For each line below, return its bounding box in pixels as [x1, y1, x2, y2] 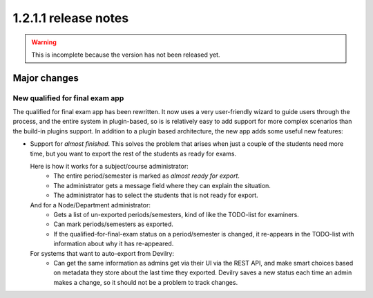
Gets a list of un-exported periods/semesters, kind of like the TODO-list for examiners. [53, 211, 300, 218]
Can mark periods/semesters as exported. [53, 220, 174, 228]
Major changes [12, 72, 79, 84]
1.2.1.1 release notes [12, 10, 129, 26]
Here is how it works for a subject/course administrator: [30, 162, 189, 171]
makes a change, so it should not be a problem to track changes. [53, 278, 238, 286]
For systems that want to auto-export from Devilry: [30, 249, 175, 257]
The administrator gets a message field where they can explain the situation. [53, 181, 271, 189]
